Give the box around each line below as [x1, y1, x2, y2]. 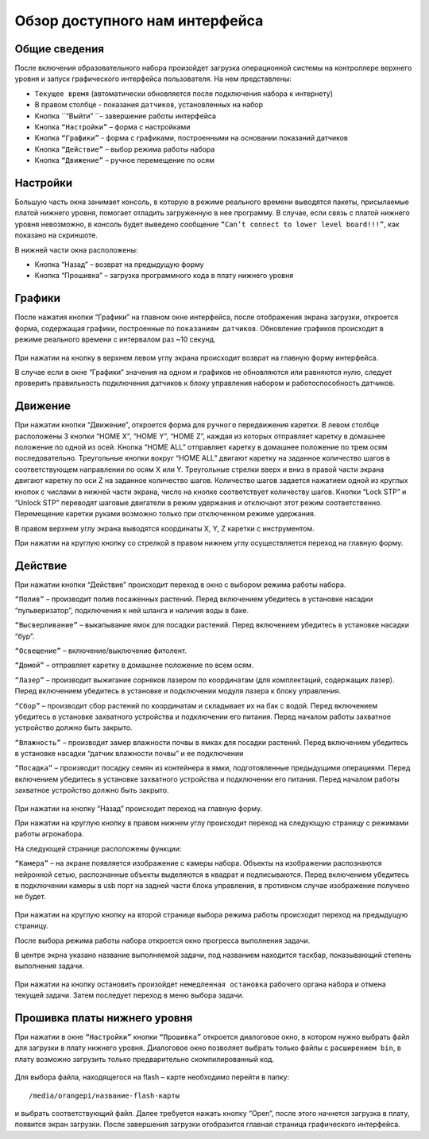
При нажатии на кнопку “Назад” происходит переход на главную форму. [14, 803, 263, 813]
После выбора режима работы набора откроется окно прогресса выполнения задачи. [14, 936, 311, 945]
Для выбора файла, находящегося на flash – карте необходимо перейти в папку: [14, 1072, 290, 1082]
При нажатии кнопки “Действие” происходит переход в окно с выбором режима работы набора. [14, 580, 346, 589]
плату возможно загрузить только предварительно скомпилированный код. [14, 1054, 275, 1064]
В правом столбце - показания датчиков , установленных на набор [34, 100, 264, 110]
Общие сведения [14, 42, 105, 56]
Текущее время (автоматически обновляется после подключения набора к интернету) [34, 88, 334, 98]
